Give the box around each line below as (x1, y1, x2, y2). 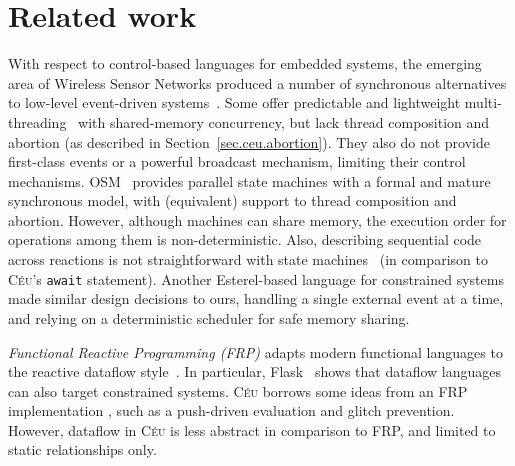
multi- (464, 92, 502, 113)
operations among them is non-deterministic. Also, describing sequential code (8, 229, 482, 250)
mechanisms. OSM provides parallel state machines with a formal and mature (8, 170, 491, 191)
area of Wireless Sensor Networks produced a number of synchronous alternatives (8, 72, 507, 93)
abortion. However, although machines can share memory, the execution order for (8, 209, 507, 230)
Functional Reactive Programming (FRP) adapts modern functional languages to (8, 341, 503, 362)
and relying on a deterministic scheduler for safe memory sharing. (8, 307, 410, 328)
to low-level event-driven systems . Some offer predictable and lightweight (8, 92, 461, 113)
